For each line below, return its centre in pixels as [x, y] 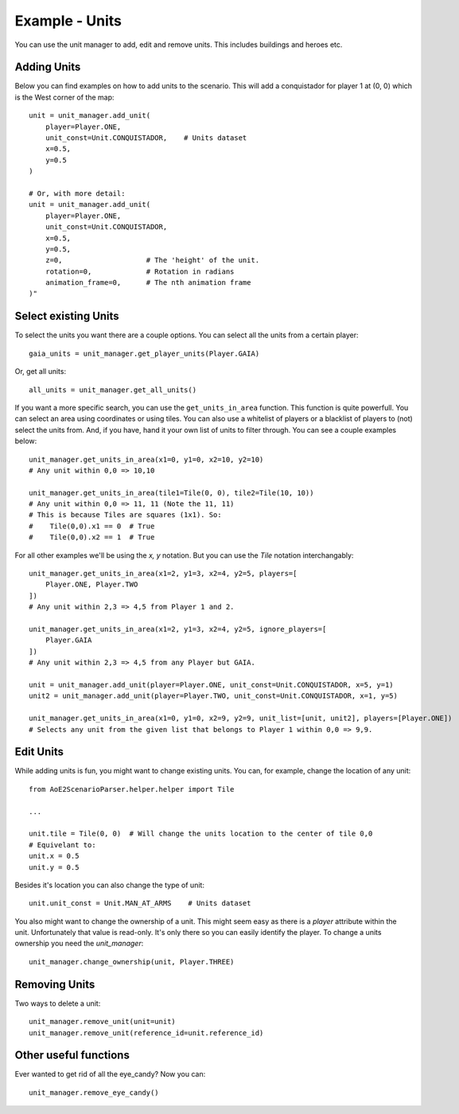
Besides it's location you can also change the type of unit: [109, 885]
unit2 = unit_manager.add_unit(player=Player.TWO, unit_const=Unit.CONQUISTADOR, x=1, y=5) [213, 696]
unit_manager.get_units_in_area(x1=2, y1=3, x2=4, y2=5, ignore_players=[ [178, 629]
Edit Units [39, 752]
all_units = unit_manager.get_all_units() [113, 390]
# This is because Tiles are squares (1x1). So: [125, 515]
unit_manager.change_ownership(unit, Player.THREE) [132, 962]
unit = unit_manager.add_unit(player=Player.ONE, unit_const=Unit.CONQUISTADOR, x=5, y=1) [211, 685]
